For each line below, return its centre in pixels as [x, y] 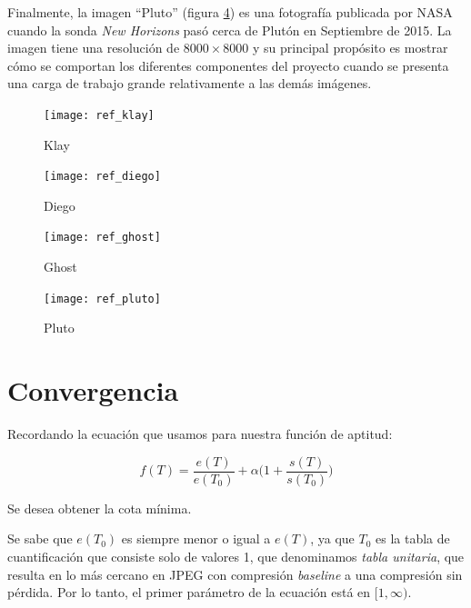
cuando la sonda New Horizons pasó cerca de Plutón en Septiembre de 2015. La [230, 30]
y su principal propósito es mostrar [351, 48]
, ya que [332, 538]
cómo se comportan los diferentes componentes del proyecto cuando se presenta [228, 65]
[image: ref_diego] [102, 177]
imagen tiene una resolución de [94, 48]
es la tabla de [413, 538]
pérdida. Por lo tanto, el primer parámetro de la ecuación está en [189, 592]
